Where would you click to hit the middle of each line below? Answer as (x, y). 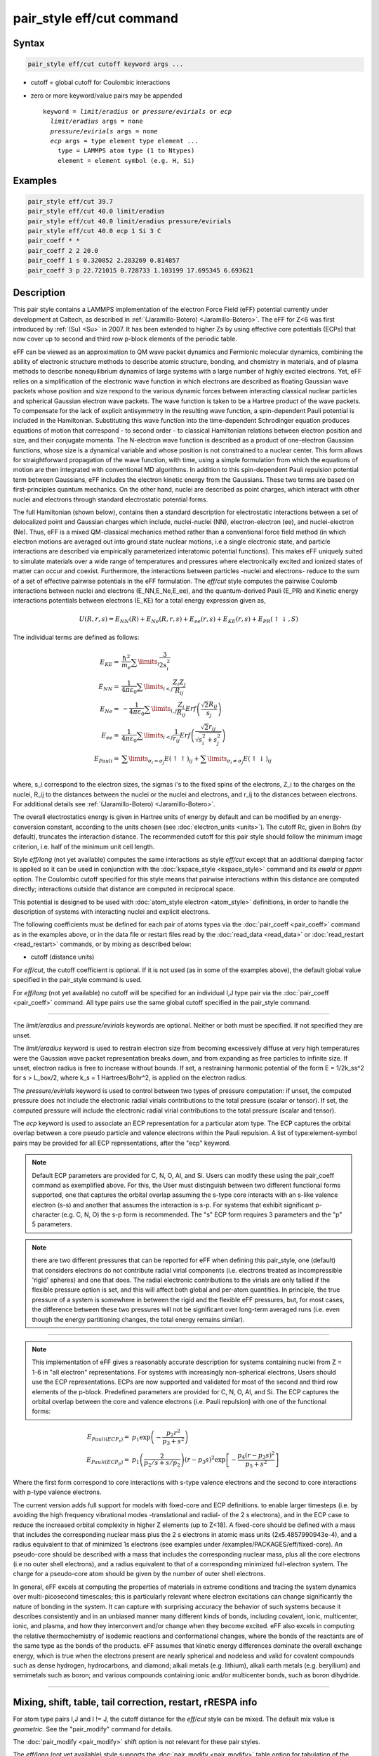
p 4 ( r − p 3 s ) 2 (256, 1456)
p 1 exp (141, 1438)
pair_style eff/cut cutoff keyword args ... (106, 64)
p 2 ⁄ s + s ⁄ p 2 (162, 1463)
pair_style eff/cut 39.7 (71, 201)
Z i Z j (179, 683)
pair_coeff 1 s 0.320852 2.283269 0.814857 (104, 261)
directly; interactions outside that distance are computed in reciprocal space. (124, 889)
